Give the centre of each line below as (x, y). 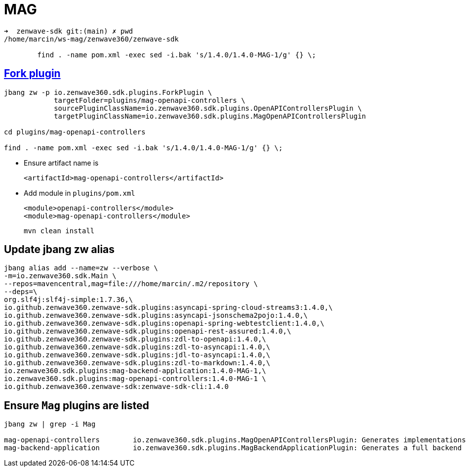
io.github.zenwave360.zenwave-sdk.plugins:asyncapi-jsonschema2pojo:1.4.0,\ (156, 316)
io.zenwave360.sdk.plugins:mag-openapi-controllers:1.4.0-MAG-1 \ (135, 379)
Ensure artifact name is (61, 163)
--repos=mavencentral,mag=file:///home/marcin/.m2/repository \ (131, 284)
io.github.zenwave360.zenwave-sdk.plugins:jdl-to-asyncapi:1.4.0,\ (137, 355)
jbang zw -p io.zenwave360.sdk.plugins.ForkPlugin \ (108, 92)
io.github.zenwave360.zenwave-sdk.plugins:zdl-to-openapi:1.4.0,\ (135, 339)
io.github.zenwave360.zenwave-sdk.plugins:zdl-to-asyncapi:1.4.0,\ (137, 347)
